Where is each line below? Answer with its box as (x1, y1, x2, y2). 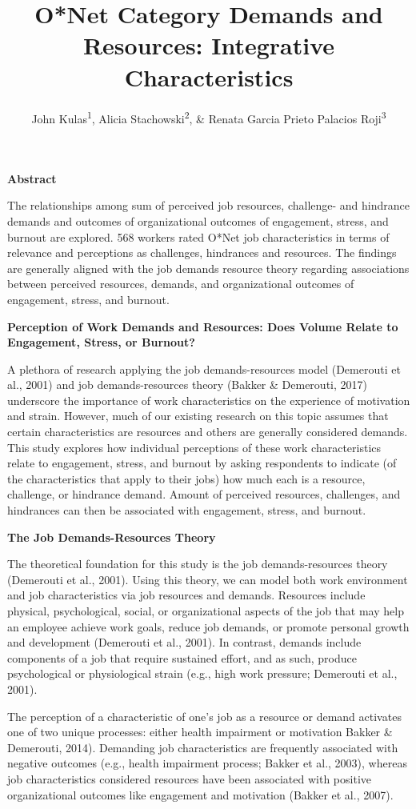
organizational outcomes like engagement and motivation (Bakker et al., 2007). (7, 786, 394, 803)
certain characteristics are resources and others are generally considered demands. (7, 423, 408, 440)
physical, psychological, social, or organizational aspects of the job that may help (7, 603, 404, 619)
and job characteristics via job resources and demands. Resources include (7, 587, 366, 603)
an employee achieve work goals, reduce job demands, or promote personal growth (7, 618, 410, 635)
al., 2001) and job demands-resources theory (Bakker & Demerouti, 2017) (7, 376, 367, 393)
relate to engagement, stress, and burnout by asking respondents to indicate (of (7, 455, 397, 471)
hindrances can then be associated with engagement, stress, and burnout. (7, 502, 366, 519)
